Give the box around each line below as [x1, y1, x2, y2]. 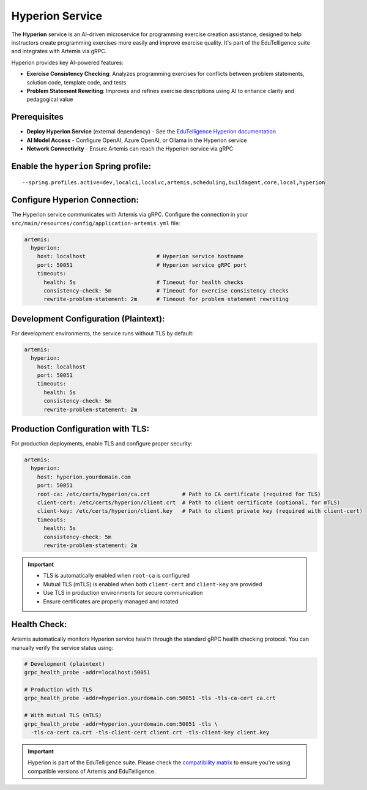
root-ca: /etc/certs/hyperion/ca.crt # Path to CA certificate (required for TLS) [37, 490, 321, 497]
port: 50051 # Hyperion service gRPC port [37, 261, 247, 269]
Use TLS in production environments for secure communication [43, 589, 203, 597]
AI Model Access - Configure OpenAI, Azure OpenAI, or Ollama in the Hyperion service [26, 136, 247, 144]
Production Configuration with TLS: [11, 424, 150, 434]
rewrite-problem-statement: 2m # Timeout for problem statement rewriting [43, 296, 289, 303]
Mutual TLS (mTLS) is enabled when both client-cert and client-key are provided [43, 580, 262, 587]
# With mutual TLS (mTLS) [24, 712, 102, 719]
